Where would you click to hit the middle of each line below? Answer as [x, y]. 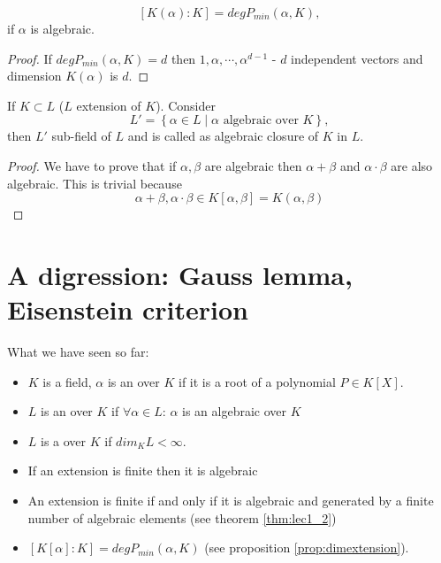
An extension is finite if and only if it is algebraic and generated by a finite [231, 501]
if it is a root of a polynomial [257, 381]
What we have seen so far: [78, 352]
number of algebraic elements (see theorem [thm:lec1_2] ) [182, 517]
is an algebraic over [234, 411]
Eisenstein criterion [128, 309]
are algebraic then [253, 165]
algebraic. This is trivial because [95, 183]
